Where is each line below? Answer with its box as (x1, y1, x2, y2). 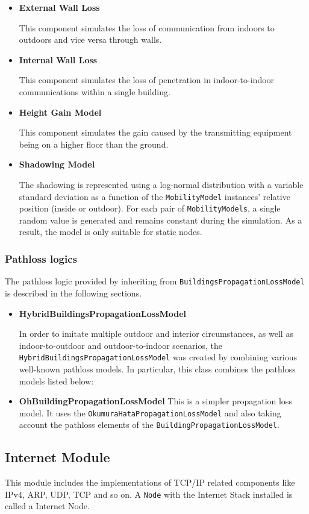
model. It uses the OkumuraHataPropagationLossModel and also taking (19, 406, 281, 419)
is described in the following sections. (5, 286, 142, 299)
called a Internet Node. (5, 500, 90, 512)
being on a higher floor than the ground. (19, 137, 169, 150)
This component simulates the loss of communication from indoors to (19, 21, 275, 34)
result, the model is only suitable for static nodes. (19, 225, 202, 238)
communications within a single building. (19, 85, 170, 98)
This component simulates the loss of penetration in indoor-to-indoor (19, 74, 275, 86)
